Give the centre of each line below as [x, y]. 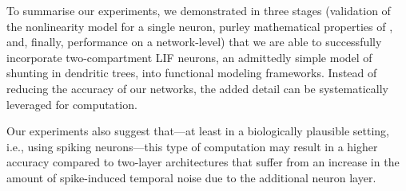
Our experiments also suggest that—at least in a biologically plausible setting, [198, 131]
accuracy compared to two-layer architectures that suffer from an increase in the [203, 162]
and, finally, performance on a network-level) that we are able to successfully [194, 42]
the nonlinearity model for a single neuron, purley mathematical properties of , [200, 26]
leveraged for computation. [72, 104]
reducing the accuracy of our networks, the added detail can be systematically [197, 88]
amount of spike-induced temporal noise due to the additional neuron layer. [191, 177]
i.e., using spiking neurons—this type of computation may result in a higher [192, 146]
